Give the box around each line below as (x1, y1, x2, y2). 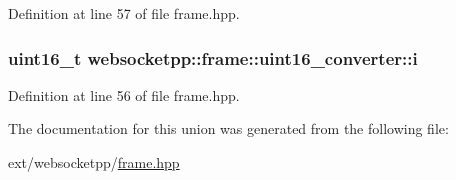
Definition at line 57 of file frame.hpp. (8, 3, 240, 23)
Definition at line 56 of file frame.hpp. (8, 84, 240, 105)
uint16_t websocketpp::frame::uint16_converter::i (8, 45, 418, 70)
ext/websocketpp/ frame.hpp (8, 152, 180, 172)
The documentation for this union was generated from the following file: (8, 118, 449, 139)
